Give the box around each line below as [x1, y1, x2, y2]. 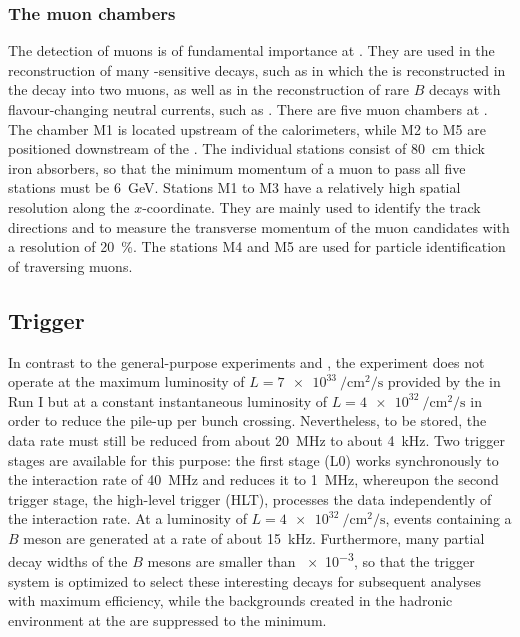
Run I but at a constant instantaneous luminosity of [8, 390, 328, 411]
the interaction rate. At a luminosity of [8, 508, 247, 529]
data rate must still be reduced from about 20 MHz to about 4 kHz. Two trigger [8, 429, 505, 450]
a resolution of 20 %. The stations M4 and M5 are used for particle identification [8, 236, 506, 257]
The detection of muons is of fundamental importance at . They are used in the [8, 40, 495, 61]
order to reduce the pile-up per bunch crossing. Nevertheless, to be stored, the [8, 410, 487, 431]
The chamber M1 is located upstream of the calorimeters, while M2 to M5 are [8, 118, 486, 139]
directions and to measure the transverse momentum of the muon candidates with [8, 216, 510, 237]
